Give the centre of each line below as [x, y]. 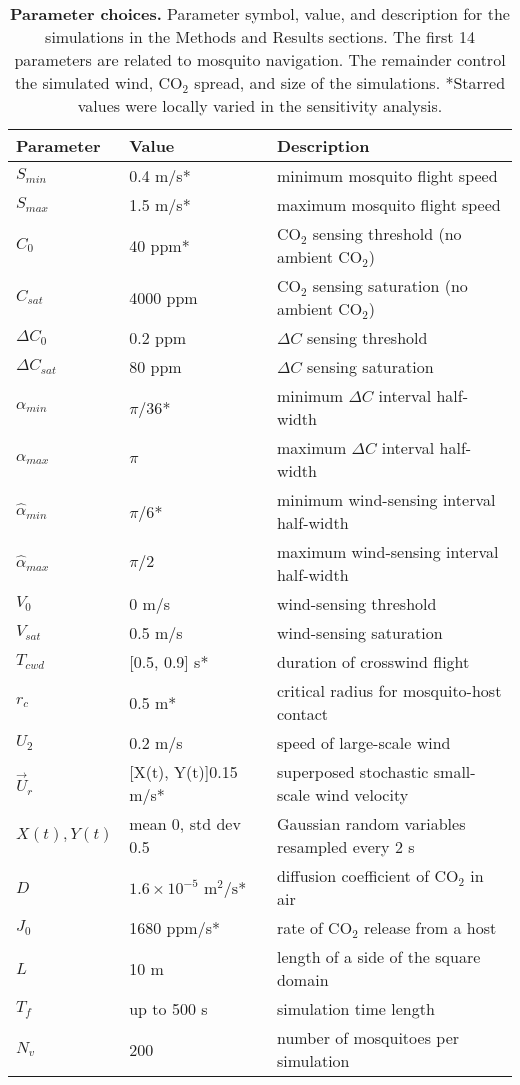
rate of [299, 927]
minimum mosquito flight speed [387, 175]
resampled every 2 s [345, 846]
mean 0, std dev [185, 823]
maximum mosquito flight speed [388, 204]
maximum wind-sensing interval [387, 551]
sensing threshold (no [387, 233]
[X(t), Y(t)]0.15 [183, 771]
